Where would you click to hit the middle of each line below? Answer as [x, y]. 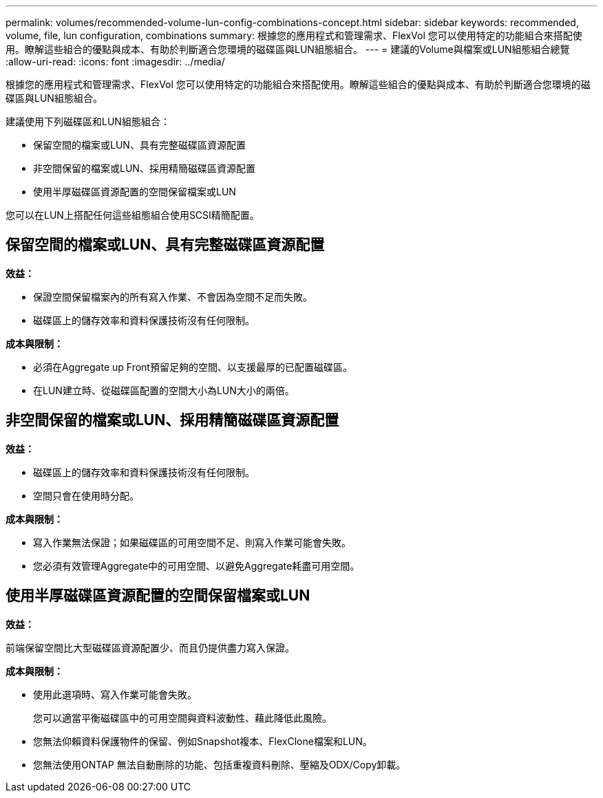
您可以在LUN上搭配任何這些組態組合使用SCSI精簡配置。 [133, 215]
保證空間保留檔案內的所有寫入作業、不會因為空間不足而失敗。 [173, 296]
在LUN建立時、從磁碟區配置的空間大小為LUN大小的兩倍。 [164, 390]
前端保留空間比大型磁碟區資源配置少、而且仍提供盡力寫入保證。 [150, 647]
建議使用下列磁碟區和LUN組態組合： [88, 121]
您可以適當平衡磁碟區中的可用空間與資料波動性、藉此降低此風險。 [182, 718]
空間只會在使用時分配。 [86, 495]
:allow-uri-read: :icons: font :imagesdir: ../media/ [115, 62]
